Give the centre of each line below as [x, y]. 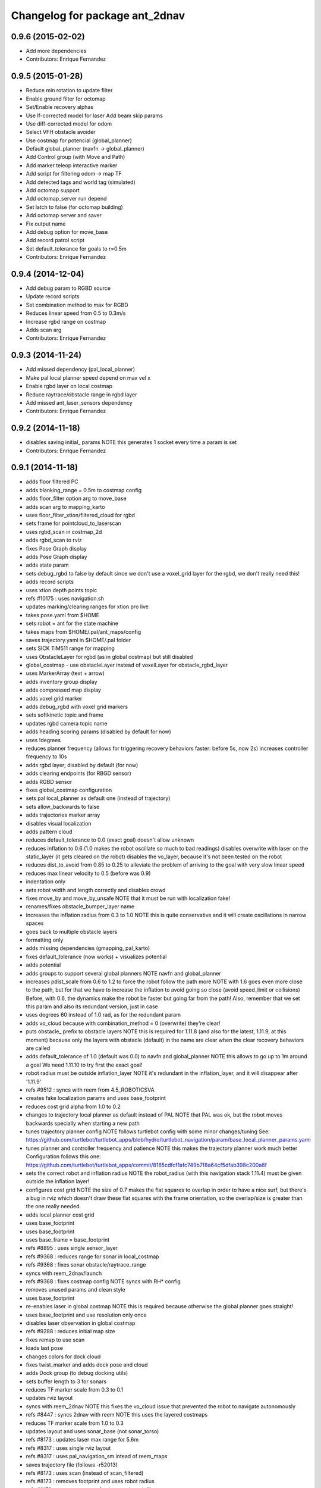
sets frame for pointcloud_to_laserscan [73, 523]
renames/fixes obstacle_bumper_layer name [80, 906]
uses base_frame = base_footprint [68, 1240]
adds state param [47, 565]
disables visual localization [59, 823]
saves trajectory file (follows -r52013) [72, 1465]
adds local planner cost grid [60, 1215]
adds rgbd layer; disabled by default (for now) [82, 765]
